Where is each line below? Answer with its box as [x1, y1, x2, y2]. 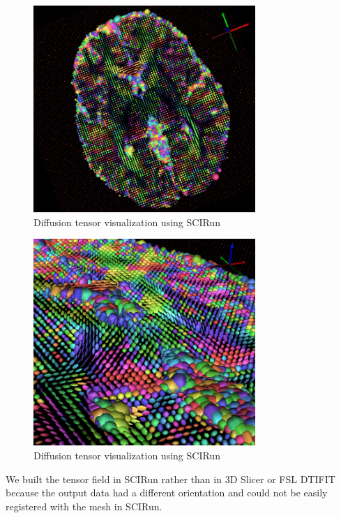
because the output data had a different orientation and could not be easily [6, 485, 328, 500]
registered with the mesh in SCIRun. [6, 498, 162, 513]
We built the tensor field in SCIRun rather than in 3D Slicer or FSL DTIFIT [6, 471, 335, 486]
